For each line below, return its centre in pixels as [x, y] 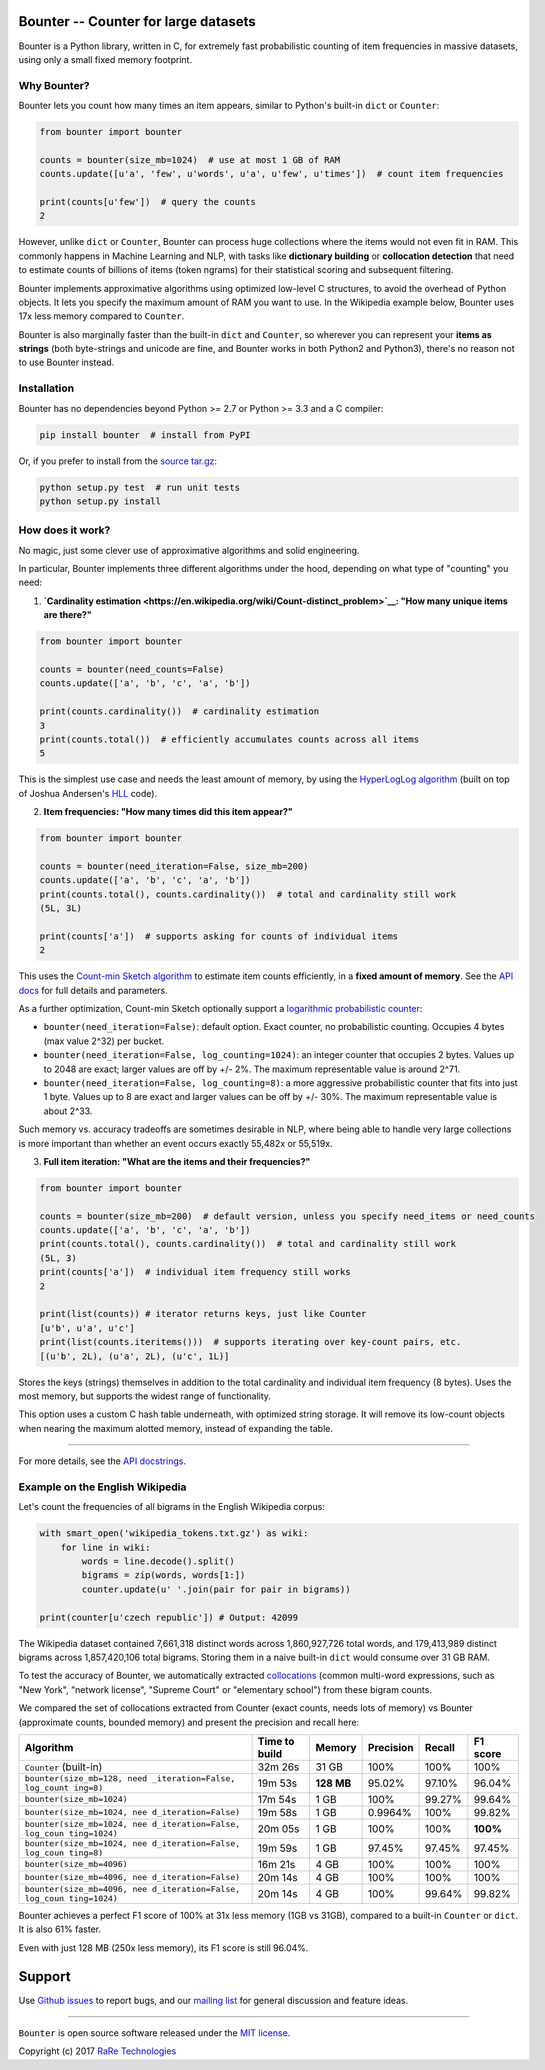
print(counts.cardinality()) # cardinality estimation [179, 711]
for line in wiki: [105, 1547]
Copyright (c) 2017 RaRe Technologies [97, 2051]
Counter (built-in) [63, 1767]
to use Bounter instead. [66, 362]
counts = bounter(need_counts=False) [132, 669]
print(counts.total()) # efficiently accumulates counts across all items [229, 739]
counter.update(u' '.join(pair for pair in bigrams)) [216, 1589]
